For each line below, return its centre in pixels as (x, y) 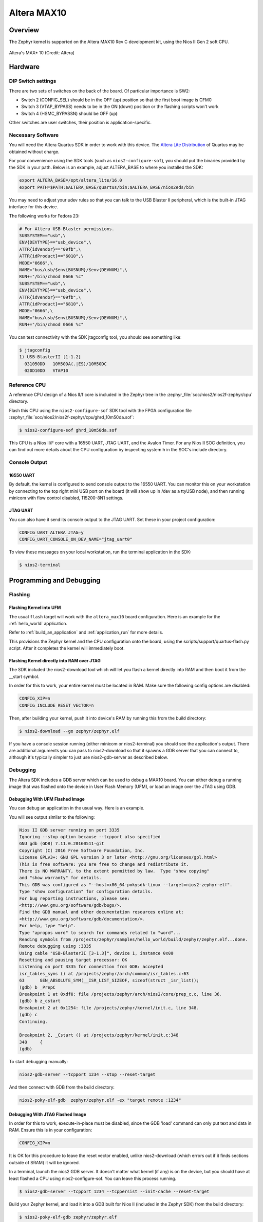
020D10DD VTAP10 (46, 371)
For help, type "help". (48, 926)
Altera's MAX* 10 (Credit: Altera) (42, 53)
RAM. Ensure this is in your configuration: (51, 1130)
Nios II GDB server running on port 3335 (69, 830)
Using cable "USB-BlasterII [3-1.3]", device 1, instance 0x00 (96, 953)
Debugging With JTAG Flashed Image (48, 1114)
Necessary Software (34, 135)
